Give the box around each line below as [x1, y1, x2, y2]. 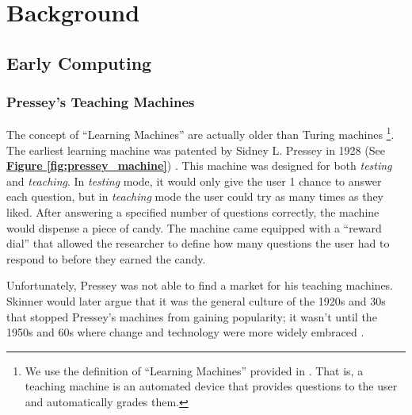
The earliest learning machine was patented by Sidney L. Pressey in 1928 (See [6, 141, 385, 158]
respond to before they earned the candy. [6, 250, 206, 267]
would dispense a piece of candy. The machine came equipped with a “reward [6, 219, 382, 236]
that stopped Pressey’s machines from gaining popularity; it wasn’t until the [6, 308, 377, 325]
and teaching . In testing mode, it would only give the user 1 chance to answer [6, 172, 382, 189]
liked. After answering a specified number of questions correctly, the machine [6, 204, 380, 220]
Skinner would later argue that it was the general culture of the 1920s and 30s [6, 292, 386, 309]
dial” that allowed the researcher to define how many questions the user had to [6, 235, 390, 252]
